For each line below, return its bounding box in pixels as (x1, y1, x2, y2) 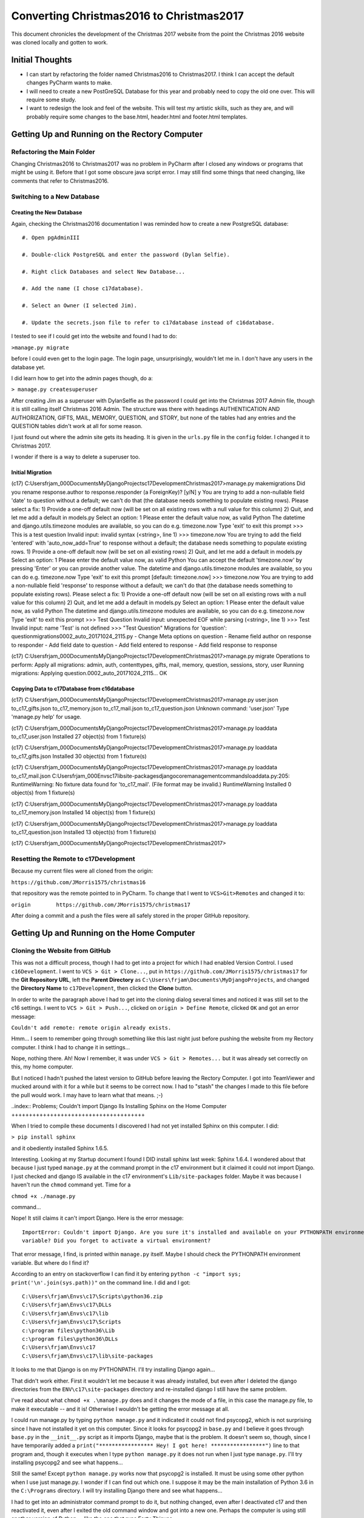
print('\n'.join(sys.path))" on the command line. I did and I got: (11, 1279, 190, 1286)
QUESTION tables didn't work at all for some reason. (11, 422, 143, 429)
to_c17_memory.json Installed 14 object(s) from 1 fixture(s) (11, 809, 156, 816)
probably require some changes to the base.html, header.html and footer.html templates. (26, 113, 248, 120)
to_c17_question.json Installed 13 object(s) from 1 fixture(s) (11, 828, 157, 836)
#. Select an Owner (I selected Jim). (22, 302, 138, 309)
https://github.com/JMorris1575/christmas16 (11, 879, 146, 886)
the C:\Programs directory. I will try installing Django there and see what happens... (11, 1487, 223, 1494)
